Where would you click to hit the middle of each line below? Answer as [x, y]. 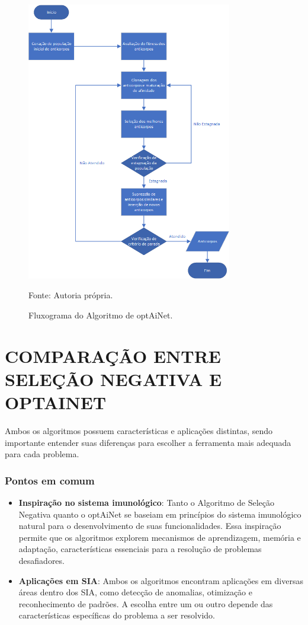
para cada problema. [42, 454]
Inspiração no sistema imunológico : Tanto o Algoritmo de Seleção [147, 503]
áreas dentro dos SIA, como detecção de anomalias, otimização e [135, 592]
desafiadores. [41, 561]
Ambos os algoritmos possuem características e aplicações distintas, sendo [139, 431]
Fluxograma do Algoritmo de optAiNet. [101, 315]
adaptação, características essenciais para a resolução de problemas [140, 549]
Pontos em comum [50, 480]
